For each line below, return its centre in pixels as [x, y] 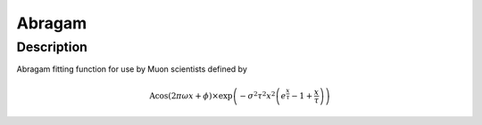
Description [52, 47]
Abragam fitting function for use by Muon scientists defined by [132, 69]
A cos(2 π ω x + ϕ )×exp [191, 96]
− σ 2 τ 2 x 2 [258, 95]
